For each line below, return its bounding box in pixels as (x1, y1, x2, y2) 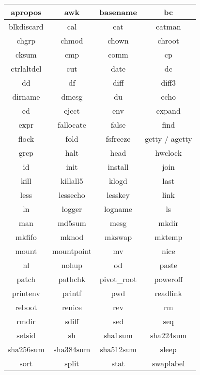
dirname (12, 91, 40, 102)
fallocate (58, 119, 86, 130)
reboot (15, 301, 37, 313)
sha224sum (150, 330, 187, 341)
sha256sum (8, 344, 45, 355)
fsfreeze (106, 133, 131, 144)
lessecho (59, 189, 85, 200)
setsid (16, 330, 36, 341)
